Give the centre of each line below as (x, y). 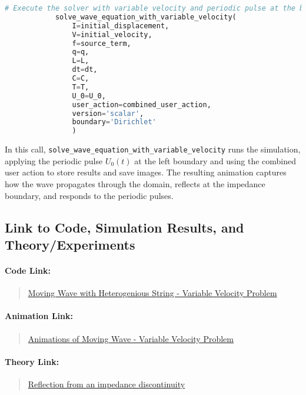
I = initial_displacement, (121, 26)
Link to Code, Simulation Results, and (124, 227)
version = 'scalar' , (108, 113)
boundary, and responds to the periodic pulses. (89, 195)
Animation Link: (39, 316)
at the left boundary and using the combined (215, 160)
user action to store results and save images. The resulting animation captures (146, 172)
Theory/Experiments (70, 244)
